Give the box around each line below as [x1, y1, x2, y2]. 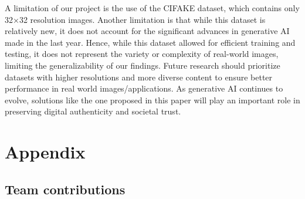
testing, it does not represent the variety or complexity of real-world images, [5, 48, 279, 60]
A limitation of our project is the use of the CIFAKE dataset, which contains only [5, 2, 300, 14]
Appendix [5, 140, 86, 164]
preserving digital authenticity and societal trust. [5, 105, 181, 117]
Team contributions [5, 180, 126, 198]
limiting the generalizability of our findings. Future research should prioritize [5, 59, 280, 71]
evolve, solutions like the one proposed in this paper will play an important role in [5, 93, 300, 106]
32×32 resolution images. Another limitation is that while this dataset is [5, 13, 266, 25]
